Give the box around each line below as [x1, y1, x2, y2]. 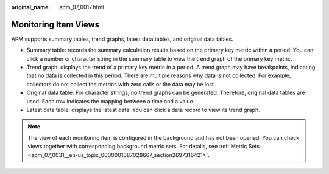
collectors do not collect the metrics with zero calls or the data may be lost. [26, 80, 216, 88]
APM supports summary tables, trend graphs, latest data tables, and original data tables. [11, 35, 234, 43]
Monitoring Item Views [11, 19, 100, 30]
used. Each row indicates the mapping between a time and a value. [26, 97, 195, 105]
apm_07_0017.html [59, 4, 104, 10]
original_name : [11, 4, 51, 10]
